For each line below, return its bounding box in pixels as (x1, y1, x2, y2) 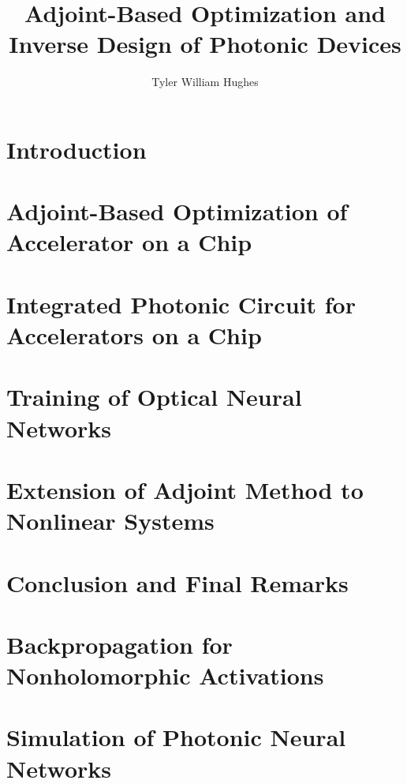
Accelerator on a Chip (6, 226, 252, 258)
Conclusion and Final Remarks (6, 566, 349, 598)
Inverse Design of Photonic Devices (9, 28, 401, 60)
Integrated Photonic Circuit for (6, 287, 356, 320)
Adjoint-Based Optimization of (6, 195, 348, 227)
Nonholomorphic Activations (6, 659, 324, 692)
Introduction (6, 133, 147, 165)
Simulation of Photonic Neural (6, 721, 346, 753)
